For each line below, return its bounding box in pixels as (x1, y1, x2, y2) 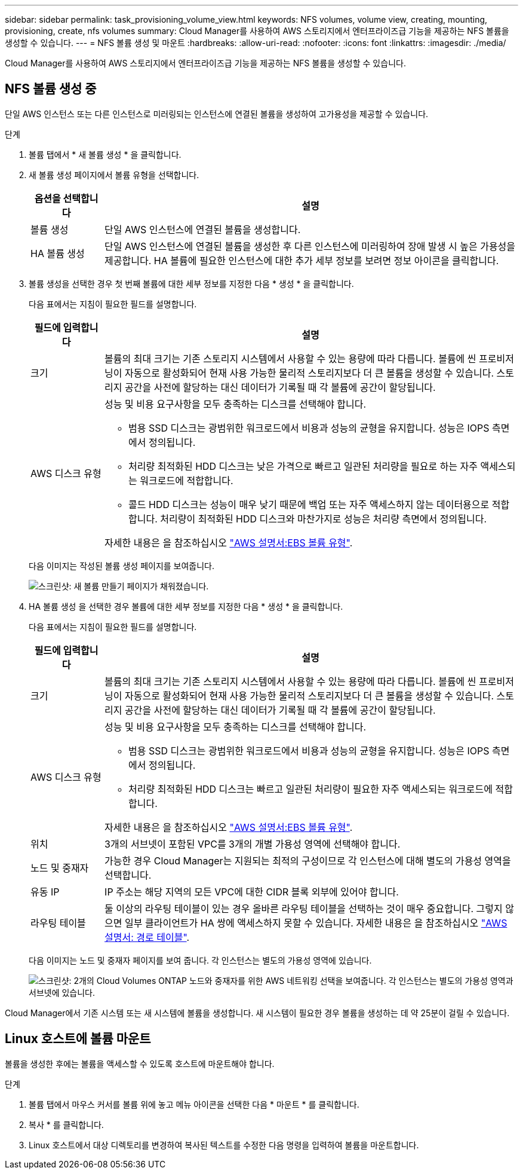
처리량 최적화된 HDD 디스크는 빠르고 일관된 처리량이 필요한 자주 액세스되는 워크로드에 (128, 782, 493, 795)
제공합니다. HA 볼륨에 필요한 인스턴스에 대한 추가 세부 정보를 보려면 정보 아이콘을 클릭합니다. (104, 254, 499, 267)
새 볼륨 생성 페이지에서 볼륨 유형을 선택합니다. (29, 169, 199, 180)
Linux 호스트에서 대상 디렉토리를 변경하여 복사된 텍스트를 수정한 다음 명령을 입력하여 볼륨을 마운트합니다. (29, 1139, 419, 1150)
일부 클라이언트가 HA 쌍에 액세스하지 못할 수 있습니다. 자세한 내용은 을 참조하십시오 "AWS (125, 916, 507, 929)
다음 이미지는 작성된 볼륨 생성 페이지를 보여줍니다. (29, 560, 215, 571)
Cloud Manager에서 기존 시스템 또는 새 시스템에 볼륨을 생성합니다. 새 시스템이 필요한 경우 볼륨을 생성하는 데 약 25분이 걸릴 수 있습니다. (5, 1007, 510, 1018)
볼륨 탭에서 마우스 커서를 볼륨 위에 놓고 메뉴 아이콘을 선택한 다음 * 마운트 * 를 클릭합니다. (29, 1099, 359, 1109)
